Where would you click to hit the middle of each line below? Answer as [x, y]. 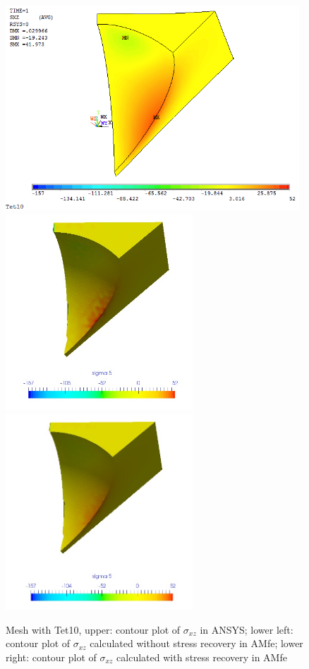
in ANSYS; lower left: [247, 629]
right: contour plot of [51, 657]
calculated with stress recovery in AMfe [202, 657]
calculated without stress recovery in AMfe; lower [196, 643]
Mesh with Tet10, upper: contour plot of [93, 629]
